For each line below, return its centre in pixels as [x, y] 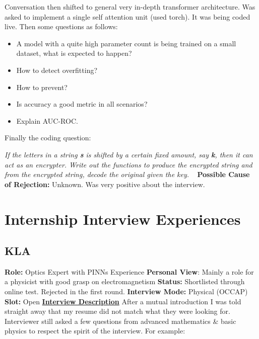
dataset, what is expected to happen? [74, 53]
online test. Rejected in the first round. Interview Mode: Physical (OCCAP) [126, 291]
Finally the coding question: [48, 138]
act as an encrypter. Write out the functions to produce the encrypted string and [128, 164]
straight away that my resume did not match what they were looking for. [117, 311]
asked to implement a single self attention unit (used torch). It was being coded [127, 16]
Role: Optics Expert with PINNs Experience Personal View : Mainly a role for [129, 271]
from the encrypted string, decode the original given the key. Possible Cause [127, 174]
